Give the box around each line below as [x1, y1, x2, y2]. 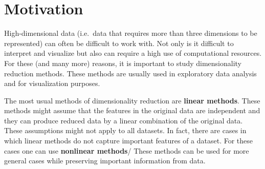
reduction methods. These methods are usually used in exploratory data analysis [4, 68, 257, 78]
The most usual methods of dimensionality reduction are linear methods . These [4, 95, 260, 105]
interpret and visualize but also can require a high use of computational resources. [4, 48, 262, 58]
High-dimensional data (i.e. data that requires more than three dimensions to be [4, 28, 257, 38]
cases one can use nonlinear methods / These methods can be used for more [4, 145, 249, 156]
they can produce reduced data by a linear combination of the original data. [4, 115, 243, 125]
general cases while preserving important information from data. [4, 155, 206, 166]
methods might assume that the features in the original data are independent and [4, 105, 260, 116]
